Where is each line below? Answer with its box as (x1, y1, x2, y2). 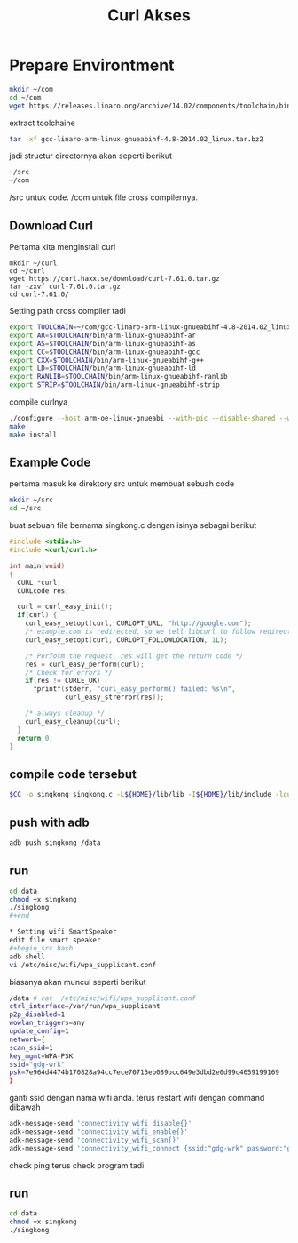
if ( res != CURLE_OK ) (25, 677, 101, 686)
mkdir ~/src (9, 495, 53, 505)
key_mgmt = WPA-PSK (9, 1051, 74, 1061)
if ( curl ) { (17, 611, 58, 620)
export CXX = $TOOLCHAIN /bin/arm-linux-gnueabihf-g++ (9, 356, 204, 365)
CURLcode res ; (17, 586, 69, 596)
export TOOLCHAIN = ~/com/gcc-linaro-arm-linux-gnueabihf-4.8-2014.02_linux (9, 323, 292, 332)
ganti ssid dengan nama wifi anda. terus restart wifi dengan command (9, 1093, 265, 1103)
